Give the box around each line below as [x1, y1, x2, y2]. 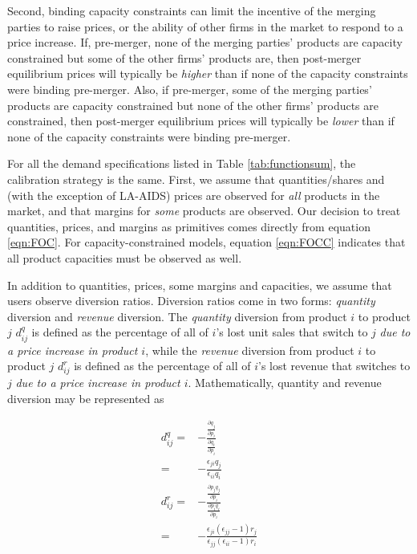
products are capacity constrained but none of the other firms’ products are [7, 96, 379, 113]
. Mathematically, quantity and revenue [188, 374, 382, 391]
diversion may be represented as [7, 389, 164, 406]
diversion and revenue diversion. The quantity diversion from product [7, 308, 347, 324]
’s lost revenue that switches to [257, 357, 411, 374]
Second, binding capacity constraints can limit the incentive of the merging [7, 2, 376, 18]
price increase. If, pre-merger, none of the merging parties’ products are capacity [7, 34, 403, 51]
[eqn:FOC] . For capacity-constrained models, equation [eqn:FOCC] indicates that [7, 234, 406, 251]
